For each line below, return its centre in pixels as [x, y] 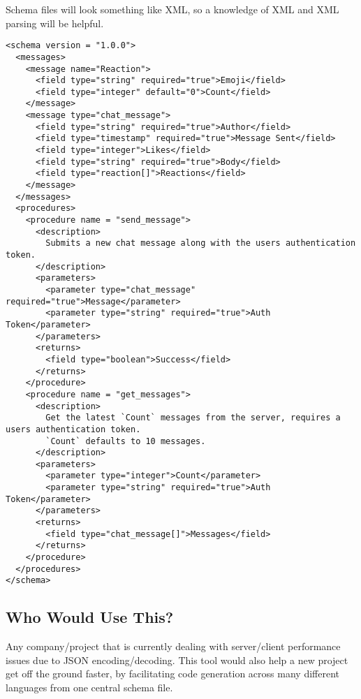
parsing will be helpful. [55, 23]
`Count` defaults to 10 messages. [126, 441]
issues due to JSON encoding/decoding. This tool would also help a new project [177, 660]
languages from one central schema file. [89, 687]
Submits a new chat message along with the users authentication [201, 243]
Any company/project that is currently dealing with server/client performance [173, 646]
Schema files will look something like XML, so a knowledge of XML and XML [172, 9]
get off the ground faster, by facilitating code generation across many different [172, 674]
